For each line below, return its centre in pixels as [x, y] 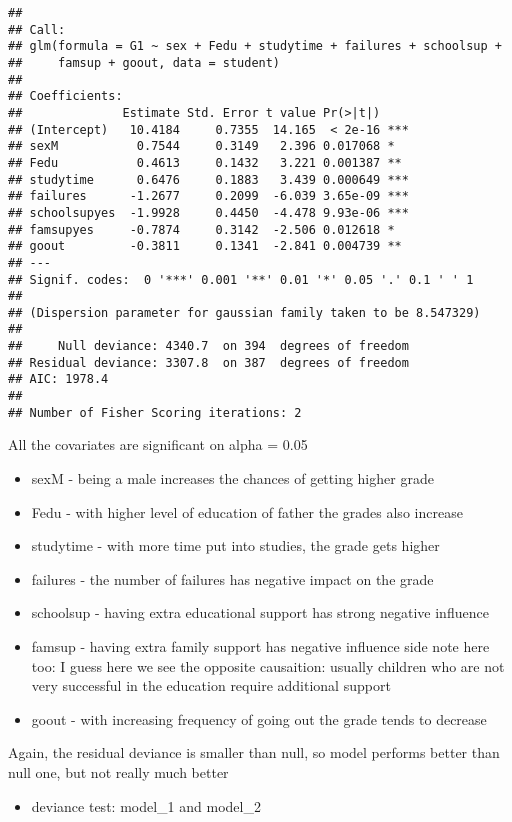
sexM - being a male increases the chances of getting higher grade [232, 478]
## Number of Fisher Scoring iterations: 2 [155, 412]
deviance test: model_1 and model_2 [146, 805]
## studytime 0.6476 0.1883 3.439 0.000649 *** [208, 179]
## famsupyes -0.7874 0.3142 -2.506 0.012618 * [201, 229]
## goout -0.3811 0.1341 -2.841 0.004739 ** [205, 246]
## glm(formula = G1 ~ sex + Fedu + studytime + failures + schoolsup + [255, 46]
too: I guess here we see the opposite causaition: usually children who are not [268, 665]
